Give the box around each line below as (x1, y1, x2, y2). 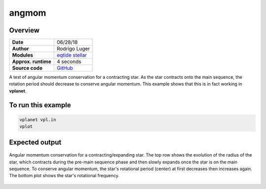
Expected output (9, 138, 62, 146)
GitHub (57, 64, 73, 71)
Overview (9, 26, 40, 34)
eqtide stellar (57, 52, 87, 59)
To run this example (9, 101, 71, 109)
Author (12, 45, 29, 52)
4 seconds (57, 58, 81, 65)
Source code (12, 64, 43, 71)
